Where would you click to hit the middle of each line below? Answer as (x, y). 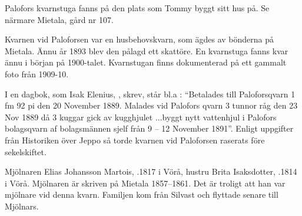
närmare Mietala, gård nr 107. (59, 19)
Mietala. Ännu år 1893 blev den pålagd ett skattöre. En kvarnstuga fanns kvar (147, 50)
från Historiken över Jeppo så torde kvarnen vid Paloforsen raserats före (135, 140)
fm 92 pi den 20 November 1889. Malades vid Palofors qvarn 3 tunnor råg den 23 (151, 105)
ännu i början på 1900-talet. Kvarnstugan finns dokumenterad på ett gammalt (146, 62)
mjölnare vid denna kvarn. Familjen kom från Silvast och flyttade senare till (142, 194)
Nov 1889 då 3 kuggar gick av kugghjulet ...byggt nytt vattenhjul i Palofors (141, 117)
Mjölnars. (22, 206)
